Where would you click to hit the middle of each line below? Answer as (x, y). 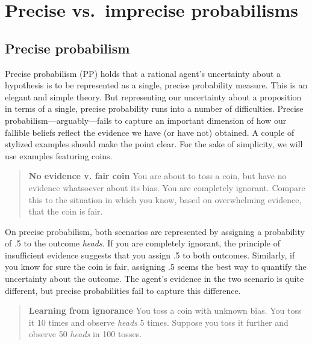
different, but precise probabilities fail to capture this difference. (123, 290)
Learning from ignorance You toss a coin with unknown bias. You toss (165, 310)
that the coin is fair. (66, 211)
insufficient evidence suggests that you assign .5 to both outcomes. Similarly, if (150, 255)
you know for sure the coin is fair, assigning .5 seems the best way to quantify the (156, 267)
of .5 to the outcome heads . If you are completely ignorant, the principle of (142, 243)
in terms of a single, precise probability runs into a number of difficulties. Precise (154, 108)
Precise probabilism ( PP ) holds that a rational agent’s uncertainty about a (143, 73)
